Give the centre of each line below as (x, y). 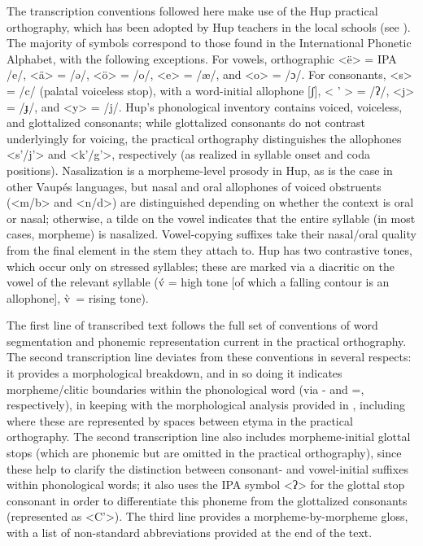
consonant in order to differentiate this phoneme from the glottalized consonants (207, 500)
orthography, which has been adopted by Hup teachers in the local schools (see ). (209, 26)
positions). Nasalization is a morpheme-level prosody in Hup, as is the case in (200, 170)
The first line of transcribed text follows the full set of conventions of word (192, 325)
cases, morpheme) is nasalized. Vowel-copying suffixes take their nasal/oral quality (211, 234)
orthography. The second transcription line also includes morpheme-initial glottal (209, 437)
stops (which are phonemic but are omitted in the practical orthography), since (204, 453)
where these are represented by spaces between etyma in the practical (180, 420)
